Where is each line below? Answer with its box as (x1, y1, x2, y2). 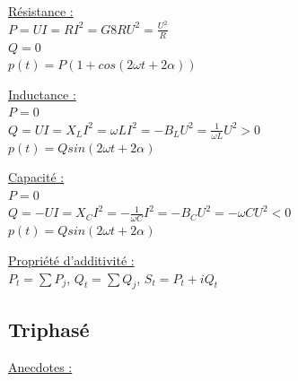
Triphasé (8, 315, 90, 342)
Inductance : (8, 84, 76, 103)
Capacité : (8, 168, 65, 186)
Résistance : (8, 2, 74, 20)
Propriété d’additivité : (8, 250, 135, 269)
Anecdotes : (8, 357, 73, 376)
